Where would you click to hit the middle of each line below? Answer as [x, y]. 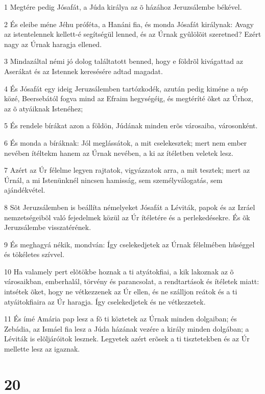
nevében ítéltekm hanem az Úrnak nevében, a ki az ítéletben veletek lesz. [119, 153]
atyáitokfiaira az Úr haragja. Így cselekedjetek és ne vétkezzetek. [105, 301]
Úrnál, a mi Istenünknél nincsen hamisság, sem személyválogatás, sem [113, 180]
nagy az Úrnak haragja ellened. [53, 44]
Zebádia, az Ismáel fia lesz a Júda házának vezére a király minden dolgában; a [127, 328]
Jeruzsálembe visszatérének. [48, 227]
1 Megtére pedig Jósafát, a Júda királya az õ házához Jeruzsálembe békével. [123, 7]
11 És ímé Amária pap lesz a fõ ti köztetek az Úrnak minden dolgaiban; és [121, 319]
